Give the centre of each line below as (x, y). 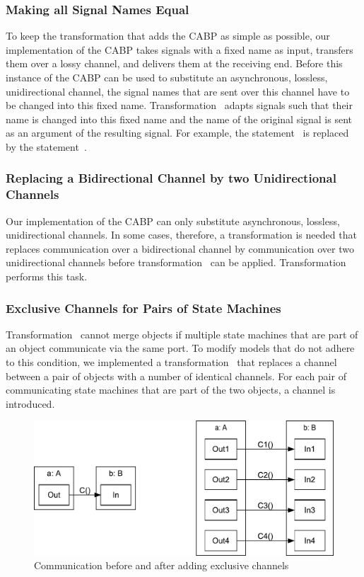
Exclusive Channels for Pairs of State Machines (143, 308)
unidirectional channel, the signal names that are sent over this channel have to (178, 91)
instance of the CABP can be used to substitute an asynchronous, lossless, (167, 77)
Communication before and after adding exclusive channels (162, 565)
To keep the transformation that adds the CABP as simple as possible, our (168, 36)
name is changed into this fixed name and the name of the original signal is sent (179, 119)
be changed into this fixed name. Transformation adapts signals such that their (179, 105)
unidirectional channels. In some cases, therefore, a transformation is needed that (181, 235)
